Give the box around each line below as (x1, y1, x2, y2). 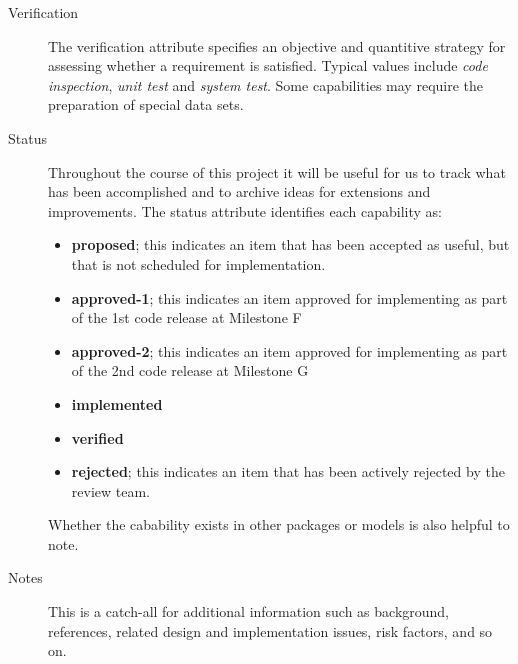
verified (71, 427, 124, 448)
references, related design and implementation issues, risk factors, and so (48, 620, 493, 641)
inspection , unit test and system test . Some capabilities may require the (48, 74, 484, 95)
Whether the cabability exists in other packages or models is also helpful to (48, 514, 510, 535)
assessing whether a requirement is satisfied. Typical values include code (48, 55, 488, 76)
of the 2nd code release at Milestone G (71, 360, 309, 381)
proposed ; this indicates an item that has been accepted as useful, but (71, 234, 510, 255)
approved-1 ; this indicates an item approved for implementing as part (71, 287, 508, 308)
